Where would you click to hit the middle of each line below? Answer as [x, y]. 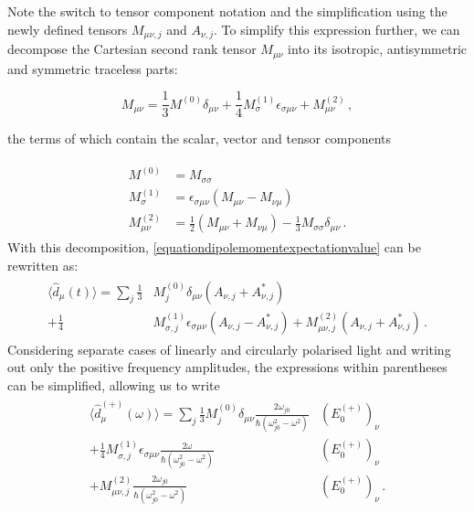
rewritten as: [43, 265]
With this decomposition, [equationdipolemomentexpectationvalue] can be [214, 247]
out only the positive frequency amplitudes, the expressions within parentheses [227, 367]
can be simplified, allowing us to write [114, 384]
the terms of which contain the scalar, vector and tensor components [200, 139]
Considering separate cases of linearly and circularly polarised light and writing [229, 349]
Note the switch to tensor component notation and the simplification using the [227, 11]
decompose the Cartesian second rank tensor [132, 49]
